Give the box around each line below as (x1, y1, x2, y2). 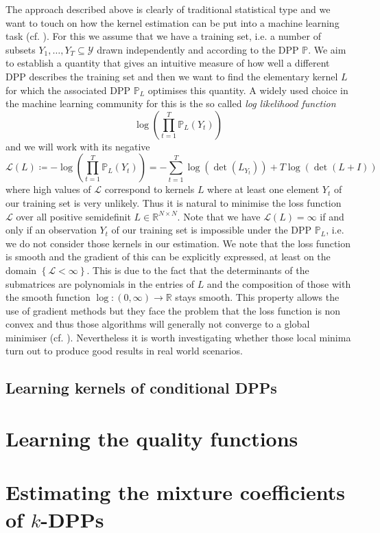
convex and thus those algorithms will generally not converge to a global (5, 317, 310, 331)
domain (5, 262, 37, 277)
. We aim (308, 42, 346, 56)
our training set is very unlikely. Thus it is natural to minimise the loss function (5, 195, 342, 209)
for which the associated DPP (5, 82, 130, 97)
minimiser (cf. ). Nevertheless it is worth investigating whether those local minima (5, 330, 351, 344)
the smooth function (5, 290, 91, 304)
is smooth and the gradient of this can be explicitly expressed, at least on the (5, 249, 331, 264)
